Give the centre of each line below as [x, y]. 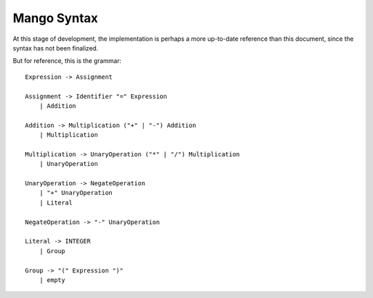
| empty [52, 280]
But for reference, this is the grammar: [67, 61]
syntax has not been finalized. [56, 48]
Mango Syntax [55, 18]
